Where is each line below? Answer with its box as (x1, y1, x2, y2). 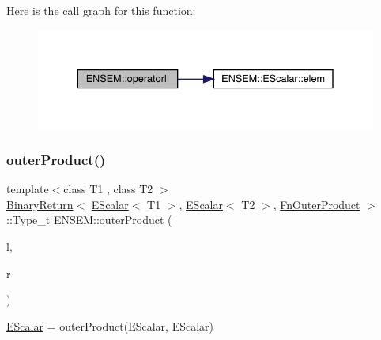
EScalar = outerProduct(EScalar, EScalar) (6, 317, 213, 334)
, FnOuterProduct (273, 196, 360, 212)
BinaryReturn (6, 196, 74, 212)
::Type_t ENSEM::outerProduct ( (6, 211, 172, 228)
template (6, 181, 49, 197)
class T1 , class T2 (63, 181, 153, 197)
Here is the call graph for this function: (6, 2, 196, 18)
